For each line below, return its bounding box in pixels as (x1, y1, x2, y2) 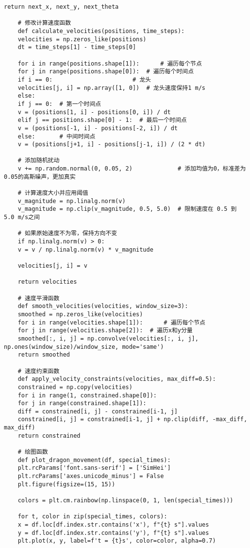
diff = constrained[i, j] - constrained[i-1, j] (17, 408, 178, 415)
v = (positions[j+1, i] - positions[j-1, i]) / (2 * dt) (17, 141, 206, 148)
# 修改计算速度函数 (17, 19, 71, 27)
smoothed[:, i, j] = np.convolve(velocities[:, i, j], (17, 335, 199, 342)
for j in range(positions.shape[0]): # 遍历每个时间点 (17, 68, 194, 75)
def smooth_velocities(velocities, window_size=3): (17, 303, 188, 310)
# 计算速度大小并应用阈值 (17, 189, 88, 197)
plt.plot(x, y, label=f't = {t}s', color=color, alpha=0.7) (17, 537, 216, 545)
